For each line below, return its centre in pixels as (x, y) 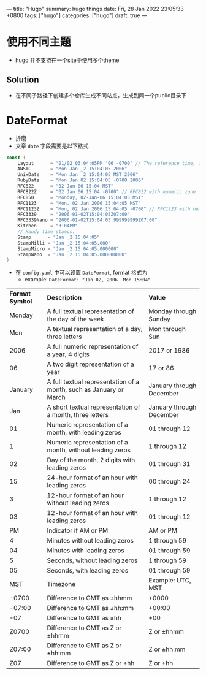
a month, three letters (78, 415)
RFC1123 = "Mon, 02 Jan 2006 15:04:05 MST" (79, 203)
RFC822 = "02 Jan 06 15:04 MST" (66, 186)
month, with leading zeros (84, 433)
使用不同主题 (39, 42)
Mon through (167, 329)
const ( (16, 158)
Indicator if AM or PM (78, 531)
